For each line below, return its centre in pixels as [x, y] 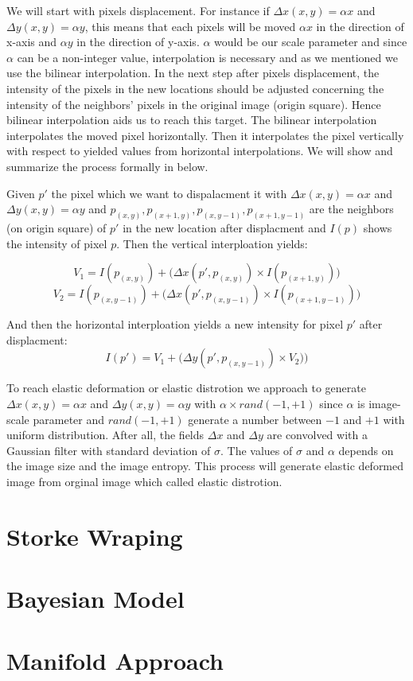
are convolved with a [317, 435]
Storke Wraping [95, 536]
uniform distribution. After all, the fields [105, 435]
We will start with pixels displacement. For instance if [138, 10]
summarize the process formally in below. [107, 166]
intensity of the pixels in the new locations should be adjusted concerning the [195, 88]
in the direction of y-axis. [138, 42]
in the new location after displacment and [224, 227]
